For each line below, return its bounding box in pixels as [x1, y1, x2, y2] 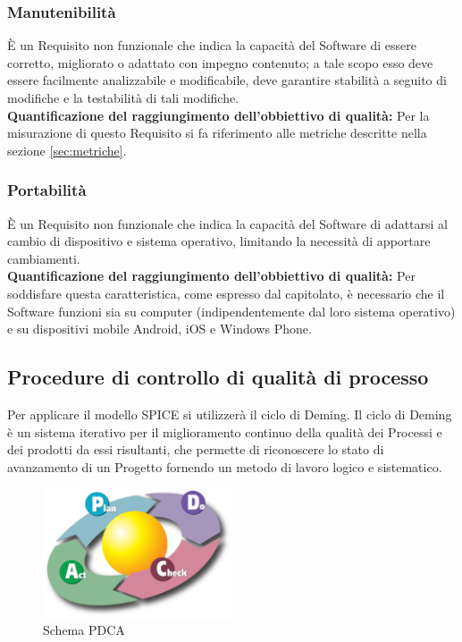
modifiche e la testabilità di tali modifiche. [7, 89, 239, 106]
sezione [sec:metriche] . [7, 140, 127, 159]
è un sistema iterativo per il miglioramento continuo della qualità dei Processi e [7, 422, 442, 441]
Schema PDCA [43, 621, 125, 639]
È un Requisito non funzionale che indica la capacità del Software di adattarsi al [7, 214, 448, 232]
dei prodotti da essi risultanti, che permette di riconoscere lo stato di [7, 440, 384, 459]
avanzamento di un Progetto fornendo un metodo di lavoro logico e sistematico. [7, 457, 442, 476]
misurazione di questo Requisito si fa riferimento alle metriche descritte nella [7, 123, 427, 142]
